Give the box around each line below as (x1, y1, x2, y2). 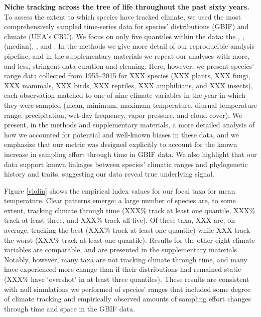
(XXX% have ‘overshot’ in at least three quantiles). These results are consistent (4, 274, 249, 284)
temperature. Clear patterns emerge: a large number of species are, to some (4, 195, 236, 206)
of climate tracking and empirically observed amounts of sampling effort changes (4, 293, 251, 304)
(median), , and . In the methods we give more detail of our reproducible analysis (4, 41, 254, 51)
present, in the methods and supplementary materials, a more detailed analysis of (4, 119, 255, 130)
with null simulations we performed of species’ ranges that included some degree (4, 283, 250, 294)
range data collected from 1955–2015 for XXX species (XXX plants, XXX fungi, (4, 70, 250, 81)
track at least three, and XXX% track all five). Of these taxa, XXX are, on (4, 215, 235, 225)
